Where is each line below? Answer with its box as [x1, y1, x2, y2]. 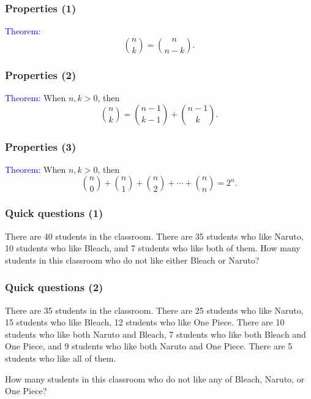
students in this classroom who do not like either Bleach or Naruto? [5, 253, 260, 266]
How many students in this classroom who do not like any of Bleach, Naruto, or [5, 372, 305, 385]
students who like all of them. [5, 352, 116, 365]
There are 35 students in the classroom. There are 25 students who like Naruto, [5, 303, 304, 316]
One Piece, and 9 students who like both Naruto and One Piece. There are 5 [5, 340, 293, 352]
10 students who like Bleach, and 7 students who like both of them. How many [5, 241, 301, 254]
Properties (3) [5, 139, 77, 154]
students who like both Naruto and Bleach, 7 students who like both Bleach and [5, 327, 306, 340]
